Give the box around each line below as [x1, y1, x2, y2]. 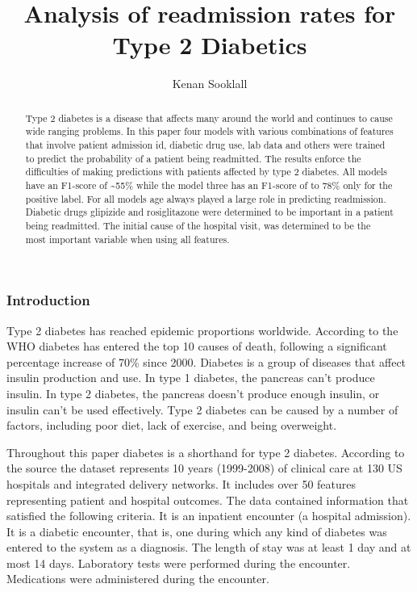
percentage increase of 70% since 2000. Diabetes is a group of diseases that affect [6, 353, 407, 370]
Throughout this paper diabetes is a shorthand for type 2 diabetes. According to [6, 443, 405, 460]
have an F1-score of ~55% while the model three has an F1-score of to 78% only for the [25, 178, 393, 191]
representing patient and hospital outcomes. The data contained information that [6, 491, 409, 508]
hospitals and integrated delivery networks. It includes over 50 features [6, 475, 357, 492]
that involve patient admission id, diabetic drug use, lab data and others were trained [25, 138, 386, 152]
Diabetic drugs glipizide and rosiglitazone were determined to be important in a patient [25, 205, 394, 219]
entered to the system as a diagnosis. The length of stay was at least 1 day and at [6, 539, 411, 556]
